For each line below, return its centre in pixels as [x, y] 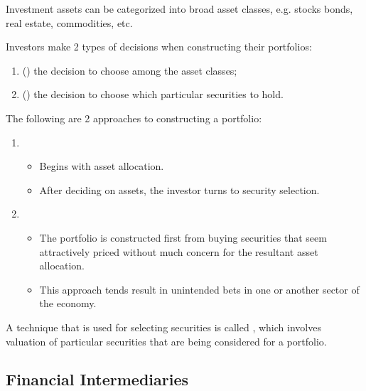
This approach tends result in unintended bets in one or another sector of [199, 289]
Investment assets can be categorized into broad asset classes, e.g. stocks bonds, [179, 9]
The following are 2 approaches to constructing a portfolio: [134, 118]
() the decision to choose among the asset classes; [130, 70]
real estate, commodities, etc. [69, 22]
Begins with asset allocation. [102, 166]
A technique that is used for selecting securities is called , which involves [163, 327]
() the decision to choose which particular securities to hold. [153, 94]
